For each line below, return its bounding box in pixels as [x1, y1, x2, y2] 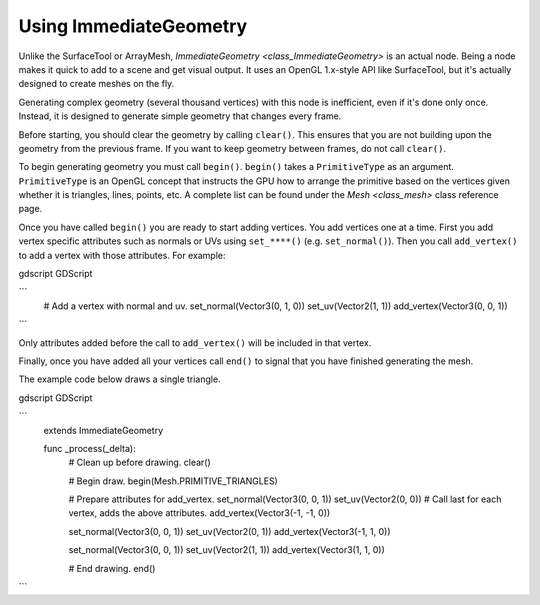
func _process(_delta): [43, 442, 136, 454]
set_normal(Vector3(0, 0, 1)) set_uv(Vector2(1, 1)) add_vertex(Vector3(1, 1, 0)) [68, 544, 385, 556]
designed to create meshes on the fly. [18, 78, 175, 90]
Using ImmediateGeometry [18, 15, 248, 37]
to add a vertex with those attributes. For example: [18, 249, 226, 261]
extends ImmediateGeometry [43, 424, 164, 436]
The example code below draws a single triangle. [18, 373, 221, 385]
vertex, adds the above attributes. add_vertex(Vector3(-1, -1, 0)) [68, 507, 331, 519]
